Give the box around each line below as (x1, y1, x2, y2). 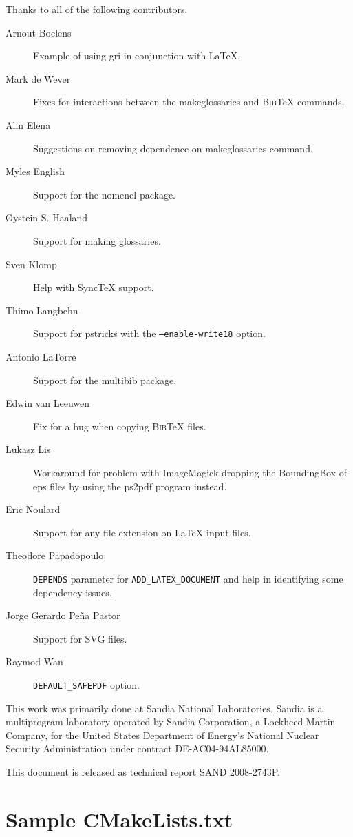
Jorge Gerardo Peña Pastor (6, 608, 120, 623)
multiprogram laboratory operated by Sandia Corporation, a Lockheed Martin (6, 714, 336, 729)
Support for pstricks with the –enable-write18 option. (33, 326, 266, 341)
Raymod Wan (6, 654, 63, 669)
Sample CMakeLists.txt (6, 805, 233, 833)
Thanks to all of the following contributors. (6, 2, 188, 16)
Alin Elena (6, 117, 51, 132)
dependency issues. (33, 585, 112, 599)
